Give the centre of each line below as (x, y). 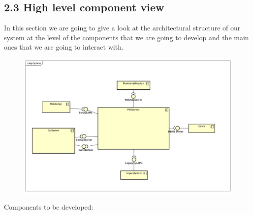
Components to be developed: (49, 206)
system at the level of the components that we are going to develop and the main (126, 37)
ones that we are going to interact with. (64, 47)
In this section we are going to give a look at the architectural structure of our (122, 28)
